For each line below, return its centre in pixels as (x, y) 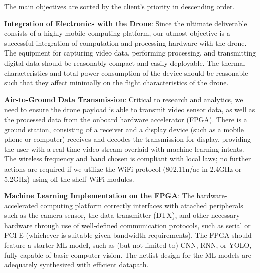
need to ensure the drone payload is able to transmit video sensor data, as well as (130, 109)
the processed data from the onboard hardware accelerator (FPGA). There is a (126, 119)
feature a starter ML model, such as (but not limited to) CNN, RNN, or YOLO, (128, 245)
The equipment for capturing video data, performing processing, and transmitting (130, 53)
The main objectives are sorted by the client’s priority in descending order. (119, 6)
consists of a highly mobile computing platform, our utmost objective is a (117, 33)
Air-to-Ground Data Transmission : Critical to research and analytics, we (124, 99)
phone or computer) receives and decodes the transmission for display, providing (128, 139)
